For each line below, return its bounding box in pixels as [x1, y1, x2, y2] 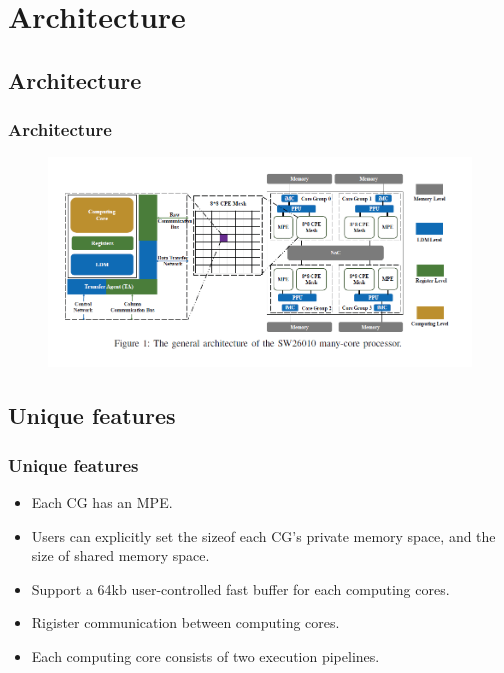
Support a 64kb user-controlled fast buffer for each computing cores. [31, 578, 450, 599]
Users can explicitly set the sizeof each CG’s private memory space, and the [31, 525, 496, 546]
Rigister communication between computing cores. [31, 612, 340, 633]
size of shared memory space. [31, 545, 210, 566]
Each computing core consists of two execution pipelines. [31, 646, 380, 666]
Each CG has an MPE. [31, 492, 173, 513]
